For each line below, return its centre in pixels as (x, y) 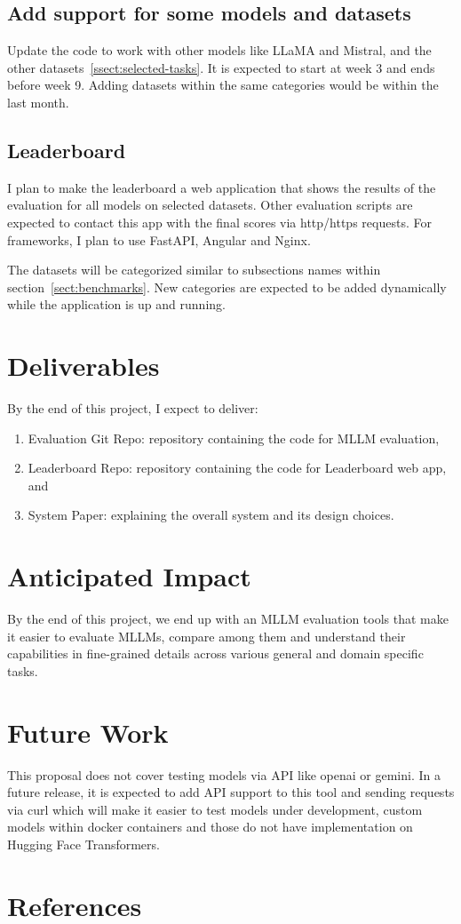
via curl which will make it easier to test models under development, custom (215, 809)
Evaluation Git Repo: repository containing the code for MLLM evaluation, (234, 438)
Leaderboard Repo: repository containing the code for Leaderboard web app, (237, 468)
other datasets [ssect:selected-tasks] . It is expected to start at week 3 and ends (221, 67)
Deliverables (83, 366)
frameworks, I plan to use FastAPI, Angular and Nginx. (159, 239)
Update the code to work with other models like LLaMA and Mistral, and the (219, 50)
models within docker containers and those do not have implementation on (210, 827)
